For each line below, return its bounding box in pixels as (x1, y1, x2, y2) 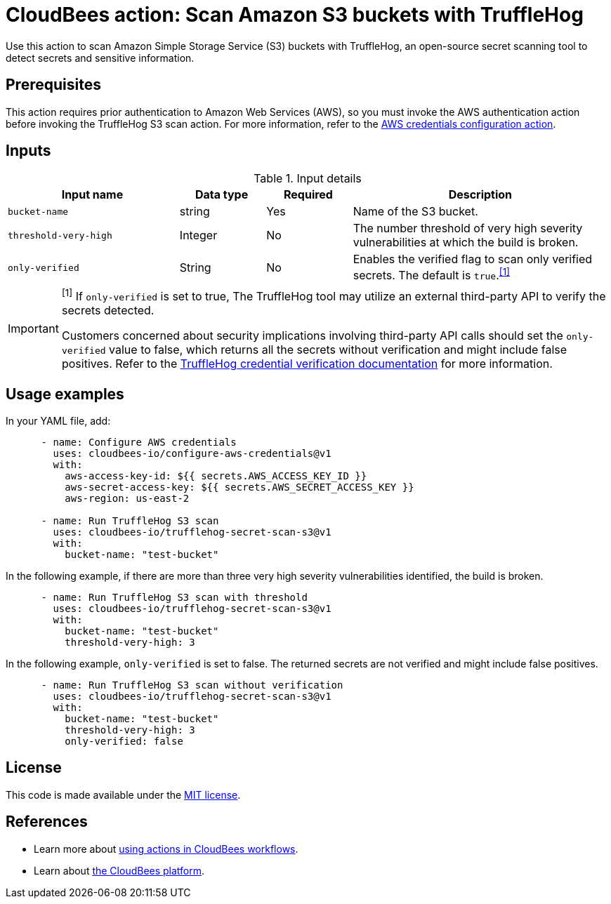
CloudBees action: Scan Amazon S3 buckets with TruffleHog (6, 3, 584, 27)
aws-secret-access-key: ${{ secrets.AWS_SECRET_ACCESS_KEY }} (65, 481, 414, 493)
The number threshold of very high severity (353, 221, 583, 236)
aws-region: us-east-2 (65, 492, 190, 504)
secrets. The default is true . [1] (353, 266, 510, 283)
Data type (195, 187, 249, 202)
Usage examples (6, 385, 124, 403)
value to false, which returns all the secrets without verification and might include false (109, 343, 567, 357)
